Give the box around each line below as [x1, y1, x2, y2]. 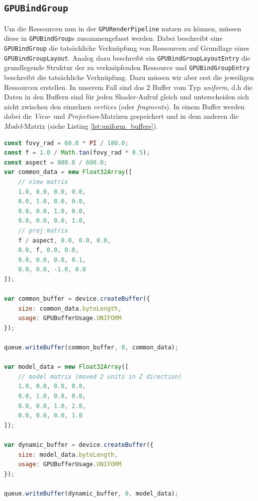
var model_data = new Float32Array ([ [4, 363, 129, 371]
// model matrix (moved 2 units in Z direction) [18, 373, 182, 380]
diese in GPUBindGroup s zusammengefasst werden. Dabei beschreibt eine [4, 33, 223, 43]
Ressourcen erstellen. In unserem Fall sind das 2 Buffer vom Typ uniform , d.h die [4, 82, 253, 92]
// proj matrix [18, 227, 68, 234]
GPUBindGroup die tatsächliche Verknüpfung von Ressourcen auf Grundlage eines [4, 43, 250, 53]
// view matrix [18, 178, 68, 185]
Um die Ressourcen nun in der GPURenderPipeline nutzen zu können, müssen [4, 23, 241, 33]
